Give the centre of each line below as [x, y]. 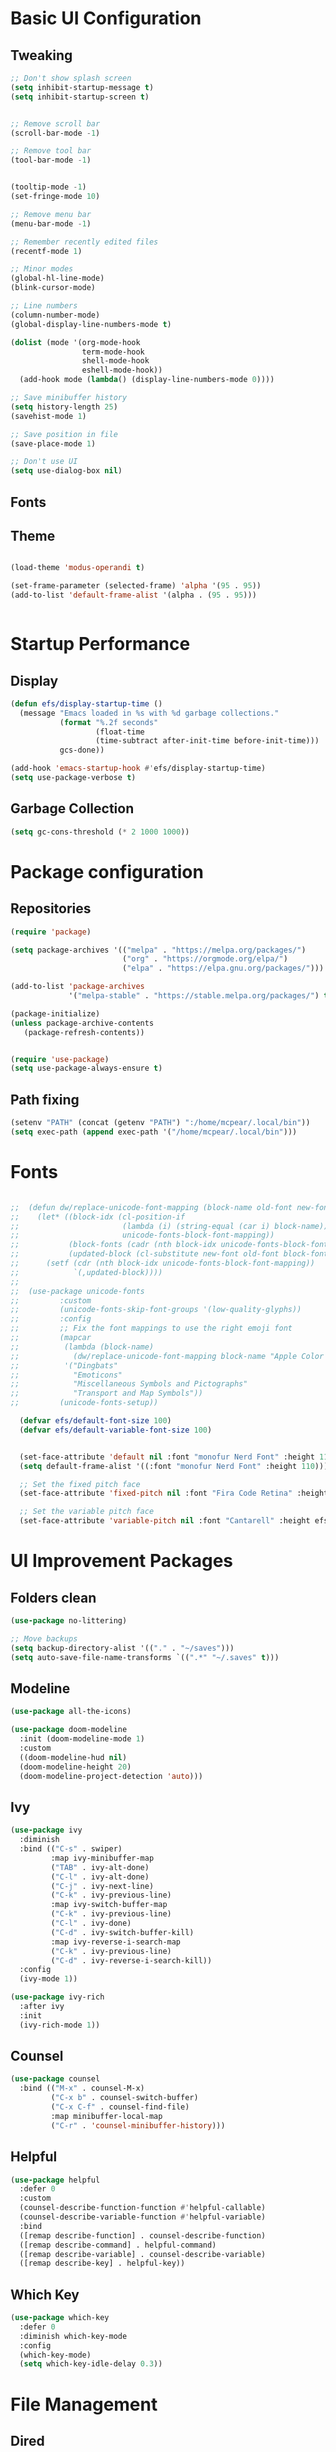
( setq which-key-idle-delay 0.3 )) [91, 2364]
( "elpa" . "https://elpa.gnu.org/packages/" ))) [223, 968]
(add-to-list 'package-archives [77, 987]
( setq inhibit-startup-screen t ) [80, 97]
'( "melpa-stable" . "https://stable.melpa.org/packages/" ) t [198, 996]
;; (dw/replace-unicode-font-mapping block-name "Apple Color [167, 1356]
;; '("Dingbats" [64, 1365]
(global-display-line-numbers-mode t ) [91, 324]
